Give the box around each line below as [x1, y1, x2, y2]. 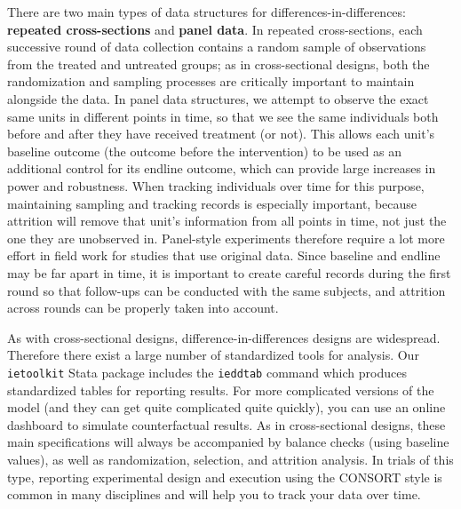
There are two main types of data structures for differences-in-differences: [7, 3, 406, 20]
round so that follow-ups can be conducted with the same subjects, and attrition [7, 281, 446, 299]
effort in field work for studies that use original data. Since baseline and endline [7, 246, 441, 265]
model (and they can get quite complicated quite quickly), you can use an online [7, 398, 446, 417]
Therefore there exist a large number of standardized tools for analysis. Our [7, 346, 419, 364]
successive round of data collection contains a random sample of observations [7, 37, 426, 56]
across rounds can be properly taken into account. [7, 298, 279, 317]
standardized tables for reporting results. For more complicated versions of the [7, 380, 434, 399]
